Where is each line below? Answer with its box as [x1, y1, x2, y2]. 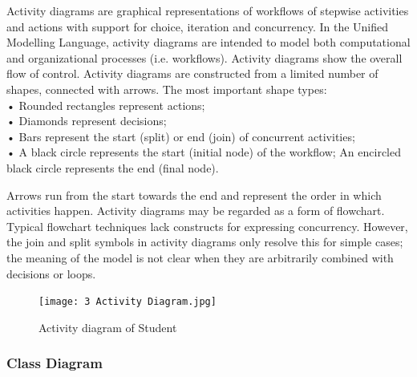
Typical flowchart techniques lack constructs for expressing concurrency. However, [6, 217, 408, 234]
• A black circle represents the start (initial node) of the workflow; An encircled [6, 144, 401, 160]
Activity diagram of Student [38, 318, 177, 335]
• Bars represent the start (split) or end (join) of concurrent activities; [6, 128, 355, 144]
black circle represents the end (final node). [6, 159, 219, 176]
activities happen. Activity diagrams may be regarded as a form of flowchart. [6, 202, 385, 219]
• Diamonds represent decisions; [6, 112, 167, 129]
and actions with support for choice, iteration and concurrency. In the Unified [6, 18, 389, 34]
